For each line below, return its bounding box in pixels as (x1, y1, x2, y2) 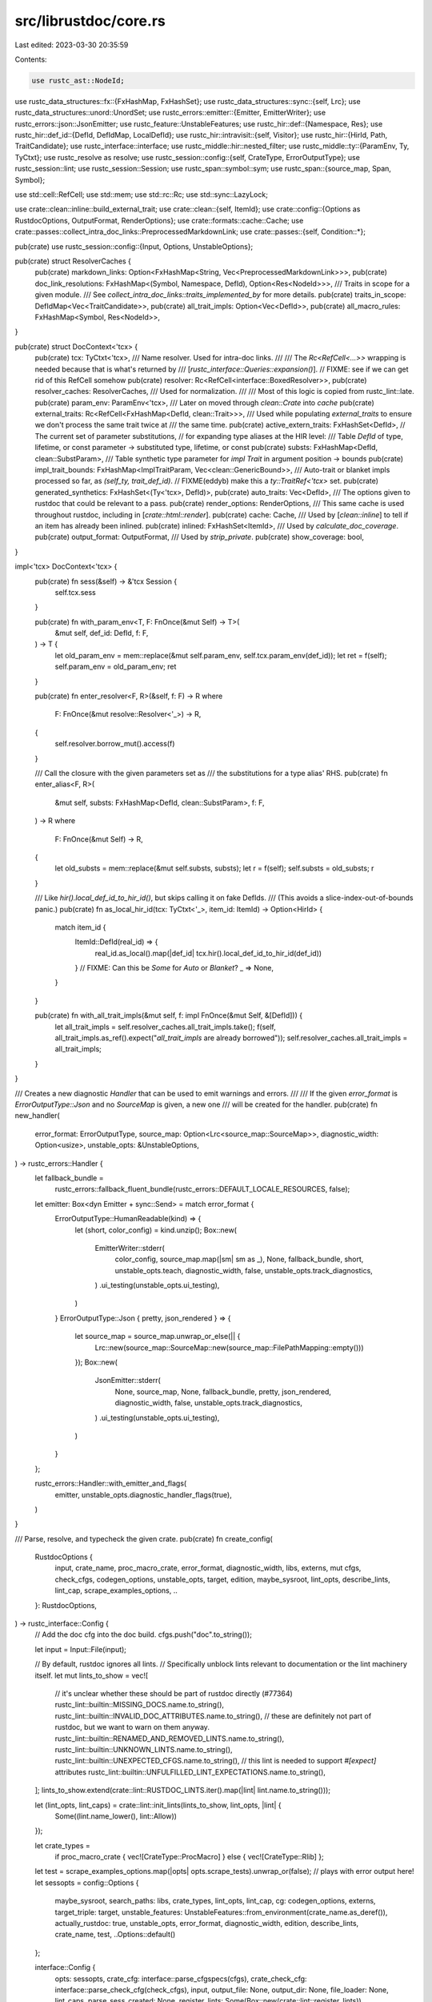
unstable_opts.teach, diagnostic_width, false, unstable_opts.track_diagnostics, (114, 1265, 374, 1275)
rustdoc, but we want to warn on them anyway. (54, 1723, 210, 1732)
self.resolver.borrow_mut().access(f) (54, 739, 175, 749)
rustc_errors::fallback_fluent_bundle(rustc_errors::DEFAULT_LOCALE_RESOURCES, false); (54, 1184, 350, 1194)
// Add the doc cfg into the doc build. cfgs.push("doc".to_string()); (34, 1630, 252, 1639)
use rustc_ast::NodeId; (31, 76, 126, 85)
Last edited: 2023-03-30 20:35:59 (14, 40, 129, 50)
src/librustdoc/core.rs (14, 12, 166, 30)
